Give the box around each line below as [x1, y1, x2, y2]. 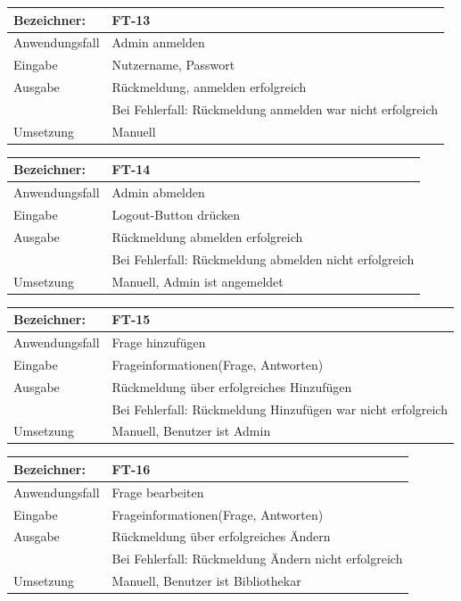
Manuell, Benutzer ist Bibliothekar [111, 572, 301, 590]
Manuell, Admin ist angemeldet [111, 271, 284, 290]
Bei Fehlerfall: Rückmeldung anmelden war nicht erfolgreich [111, 99, 439, 118]
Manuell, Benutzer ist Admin [111, 422, 271, 440]
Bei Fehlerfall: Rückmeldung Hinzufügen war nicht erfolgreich [111, 399, 448, 418]
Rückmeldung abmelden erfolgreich [111, 227, 303, 246]
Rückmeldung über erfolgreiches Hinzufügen [111, 377, 352, 396]
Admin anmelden [111, 33, 205, 52]
